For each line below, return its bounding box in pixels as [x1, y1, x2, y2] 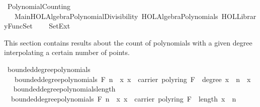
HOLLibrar [221, 10, 256, 21]
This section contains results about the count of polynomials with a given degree [4, 37, 252, 47]
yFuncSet [4, 20, 33, 31]
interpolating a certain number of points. [4, 47, 130, 57]
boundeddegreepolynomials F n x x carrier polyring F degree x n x [14, 73, 251, 84]
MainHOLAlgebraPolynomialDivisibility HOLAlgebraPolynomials [14, 10, 218, 21]
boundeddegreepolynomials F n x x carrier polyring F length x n [11, 93, 236, 103]
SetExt [49, 20, 70, 31]
